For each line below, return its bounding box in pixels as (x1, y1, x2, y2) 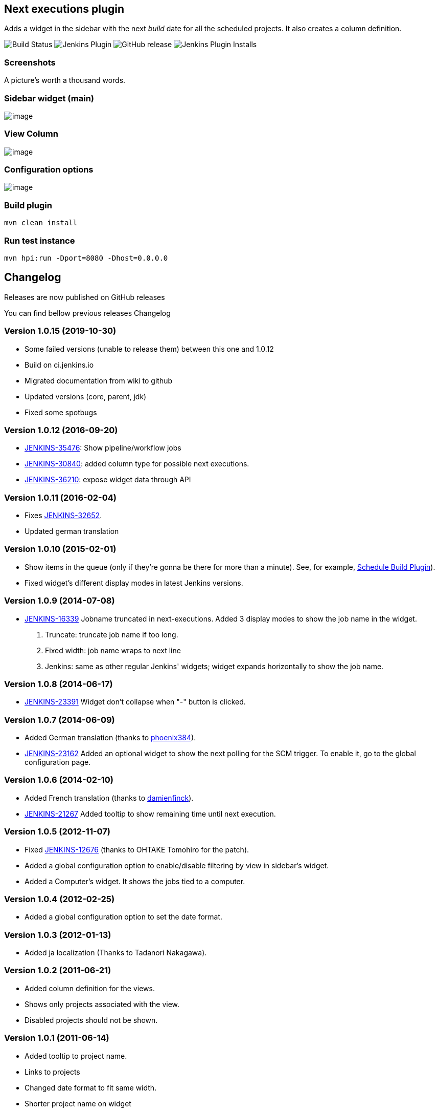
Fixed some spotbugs (25, 408, 97, 417)
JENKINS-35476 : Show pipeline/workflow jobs (25, 443, 181, 453)
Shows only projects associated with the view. (25, 999, 180, 1009)
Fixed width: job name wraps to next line (45, 646, 181, 655)
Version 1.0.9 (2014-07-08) (4, 595, 115, 606)
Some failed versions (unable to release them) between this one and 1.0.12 (25, 344, 274, 353)
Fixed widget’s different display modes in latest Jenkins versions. (25, 578, 243, 587)
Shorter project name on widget (25, 1099, 131, 1108)
